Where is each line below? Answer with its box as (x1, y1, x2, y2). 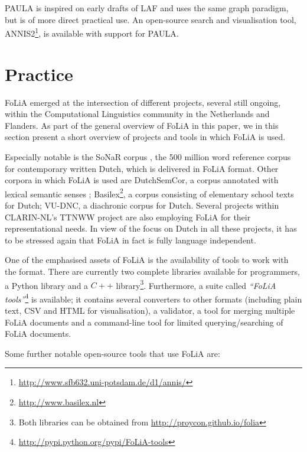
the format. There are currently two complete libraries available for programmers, (5, 265, 300, 277)
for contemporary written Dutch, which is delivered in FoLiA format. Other (5, 162, 279, 174)
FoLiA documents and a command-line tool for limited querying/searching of (5, 316, 283, 328)
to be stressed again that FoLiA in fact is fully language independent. (5, 233, 256, 246)
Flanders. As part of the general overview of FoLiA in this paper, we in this (5, 119, 279, 131)
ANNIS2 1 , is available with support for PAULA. (5, 25, 179, 39)
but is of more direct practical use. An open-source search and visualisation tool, (5, 13, 296, 25)
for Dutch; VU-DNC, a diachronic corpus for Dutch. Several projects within (5, 199, 279, 211)
